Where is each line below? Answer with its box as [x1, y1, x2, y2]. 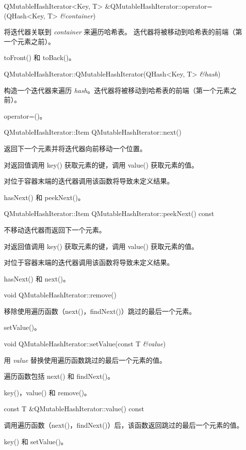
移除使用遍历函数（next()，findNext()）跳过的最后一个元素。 [4, 306, 196, 316]
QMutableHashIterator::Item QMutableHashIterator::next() [4, 127, 181, 137]
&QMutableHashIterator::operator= [105, 1, 213, 11]
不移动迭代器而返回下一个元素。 [4, 224, 106, 234]
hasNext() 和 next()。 [4, 273, 70, 283]
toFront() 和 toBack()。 [4, 52, 76, 62]
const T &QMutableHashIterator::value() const [4, 403, 144, 414]
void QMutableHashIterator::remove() [4, 290, 116, 300]
